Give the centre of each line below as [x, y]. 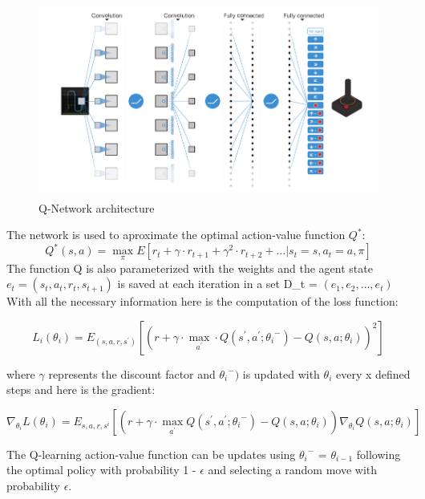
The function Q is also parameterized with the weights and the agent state [190, 268]
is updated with [281, 373]
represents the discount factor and [132, 373]
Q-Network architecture [97, 207]
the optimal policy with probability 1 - [101, 470]
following [378, 454]
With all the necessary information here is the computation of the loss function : [202, 301]
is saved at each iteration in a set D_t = [217, 284]
